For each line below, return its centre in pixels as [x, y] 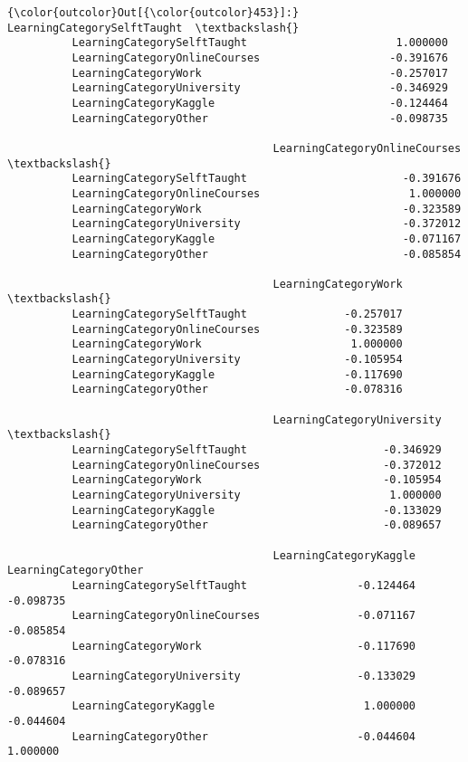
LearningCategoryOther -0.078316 [237, 390]
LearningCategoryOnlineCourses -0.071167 [244, 616]
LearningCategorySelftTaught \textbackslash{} [153, 28]
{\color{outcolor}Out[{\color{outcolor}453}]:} [153, 13]
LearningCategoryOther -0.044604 [244, 736]
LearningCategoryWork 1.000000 [237, 344]
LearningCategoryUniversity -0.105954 [237, 360]
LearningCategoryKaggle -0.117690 [237, 374]
